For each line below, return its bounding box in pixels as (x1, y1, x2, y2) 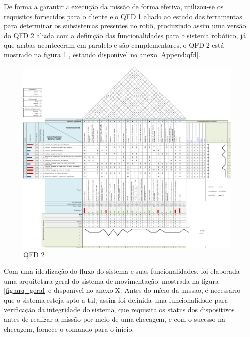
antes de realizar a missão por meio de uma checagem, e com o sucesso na (4, 313, 225, 324)
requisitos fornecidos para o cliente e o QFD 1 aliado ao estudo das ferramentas (4, 11, 242, 21)
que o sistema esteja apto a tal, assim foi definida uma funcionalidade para (4, 294, 228, 305)
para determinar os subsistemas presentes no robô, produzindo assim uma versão (4, 21, 246, 31)
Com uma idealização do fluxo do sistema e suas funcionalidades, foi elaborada (4, 266, 240, 276)
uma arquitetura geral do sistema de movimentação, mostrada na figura (4, 275, 219, 286)
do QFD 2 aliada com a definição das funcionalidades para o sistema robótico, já (4, 30, 246, 40)
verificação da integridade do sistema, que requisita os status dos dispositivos (4, 304, 235, 314)
